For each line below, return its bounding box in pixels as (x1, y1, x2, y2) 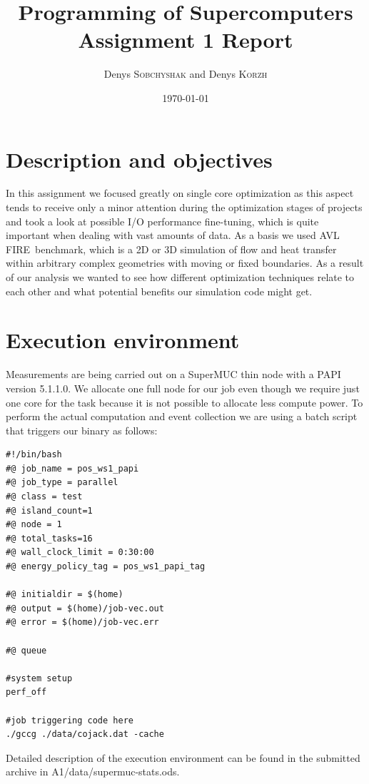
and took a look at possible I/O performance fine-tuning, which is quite (6, 213, 319, 228)
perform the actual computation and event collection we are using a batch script (6, 409, 358, 424)
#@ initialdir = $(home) (6, 589, 123, 600)
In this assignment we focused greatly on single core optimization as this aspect (6, 185, 354, 200)
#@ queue (6, 645, 47, 656)
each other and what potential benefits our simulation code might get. (6, 283, 313, 298)
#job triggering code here (6, 715, 133, 726)
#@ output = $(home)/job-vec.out (6, 603, 164, 614)
